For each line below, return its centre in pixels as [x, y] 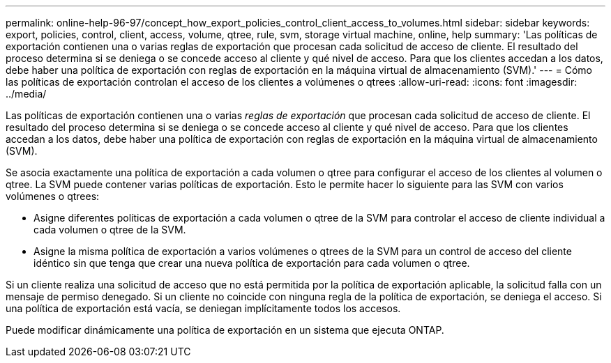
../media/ [26, 94]
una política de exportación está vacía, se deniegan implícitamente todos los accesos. [203, 308]
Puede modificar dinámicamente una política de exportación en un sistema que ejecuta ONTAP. [225, 330]
